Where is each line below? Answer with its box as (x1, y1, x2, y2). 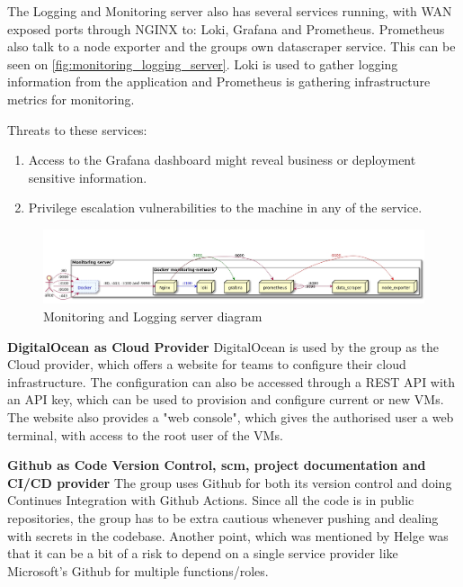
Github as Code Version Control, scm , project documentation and (7, 456, 426, 474)
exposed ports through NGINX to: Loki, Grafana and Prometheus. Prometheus (7, 19, 445, 38)
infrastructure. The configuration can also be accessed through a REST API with (7, 372, 456, 391)
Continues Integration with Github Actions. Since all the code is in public (7, 491, 414, 510)
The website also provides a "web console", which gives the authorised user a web (7, 407, 454, 426)
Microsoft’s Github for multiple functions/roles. (7, 561, 269, 580)
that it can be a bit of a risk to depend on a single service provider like (7, 544, 398, 563)
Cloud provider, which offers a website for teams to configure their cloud (7, 355, 406, 374)
